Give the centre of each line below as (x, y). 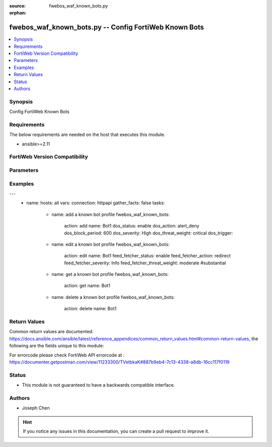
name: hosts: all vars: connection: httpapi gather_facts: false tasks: (96, 203)
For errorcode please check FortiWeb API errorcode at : (67, 355)
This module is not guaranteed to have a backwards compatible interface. (98, 385)
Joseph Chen (36, 408)
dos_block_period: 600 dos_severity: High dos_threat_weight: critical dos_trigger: (149, 233)
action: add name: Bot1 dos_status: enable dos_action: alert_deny (132, 226)
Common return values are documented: (51, 332)
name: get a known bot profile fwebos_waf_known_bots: (110, 274)
